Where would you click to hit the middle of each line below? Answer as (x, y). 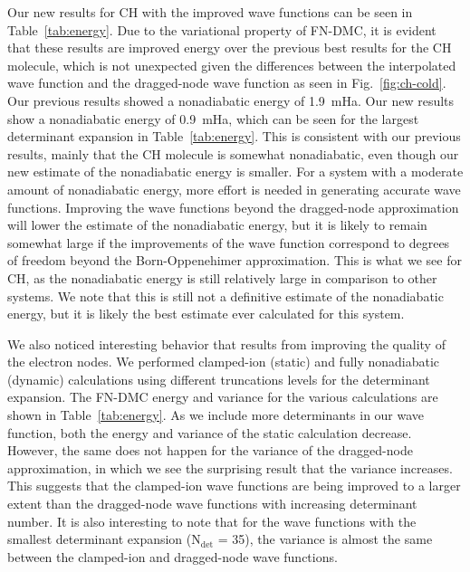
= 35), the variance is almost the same (325, 539)
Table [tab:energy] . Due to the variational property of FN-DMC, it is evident (222, 29)
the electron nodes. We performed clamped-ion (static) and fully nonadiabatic (224, 362)
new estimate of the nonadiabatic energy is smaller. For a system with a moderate (235, 172)
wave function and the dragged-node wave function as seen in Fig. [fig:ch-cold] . (227, 83)
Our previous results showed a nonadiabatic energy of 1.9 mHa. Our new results (231, 100)
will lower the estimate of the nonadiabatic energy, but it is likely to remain (217, 225)
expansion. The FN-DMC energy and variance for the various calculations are (223, 397)
